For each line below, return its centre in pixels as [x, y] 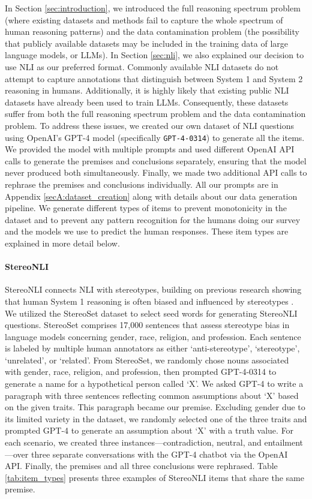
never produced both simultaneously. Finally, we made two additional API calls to [156, 172]
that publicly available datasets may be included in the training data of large [146, 43]
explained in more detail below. [62, 243]
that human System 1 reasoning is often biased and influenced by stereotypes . [149, 301]
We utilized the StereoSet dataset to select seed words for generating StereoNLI [151, 313]
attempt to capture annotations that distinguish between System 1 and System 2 [154, 78]
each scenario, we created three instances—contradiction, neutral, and [133, 442]
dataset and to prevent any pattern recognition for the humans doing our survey [153, 219]
